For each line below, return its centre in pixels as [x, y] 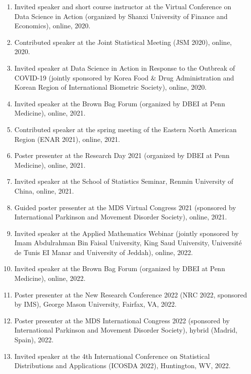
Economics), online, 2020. [52, 26]
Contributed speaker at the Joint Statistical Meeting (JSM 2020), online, [123, 42]
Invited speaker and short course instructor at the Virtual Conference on [123, 6]
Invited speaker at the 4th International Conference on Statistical [112, 356]
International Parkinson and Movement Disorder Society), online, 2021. [121, 217]
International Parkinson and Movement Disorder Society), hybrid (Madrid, [126, 330]
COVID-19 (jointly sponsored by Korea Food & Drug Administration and [124, 77]
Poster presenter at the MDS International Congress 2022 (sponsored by [122, 320]
